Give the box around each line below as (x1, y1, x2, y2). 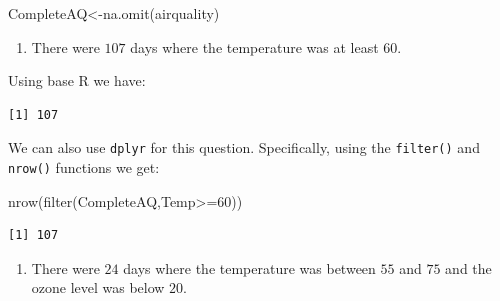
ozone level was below (31, 277, 165, 298)
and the (445, 257, 492, 278)
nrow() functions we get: (8, 157, 160, 178)
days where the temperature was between (123, 257, 376, 278)
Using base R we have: (8, 70, 146, 91)
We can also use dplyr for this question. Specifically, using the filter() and (8, 137, 480, 158)
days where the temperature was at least (130, 36, 379, 57)
